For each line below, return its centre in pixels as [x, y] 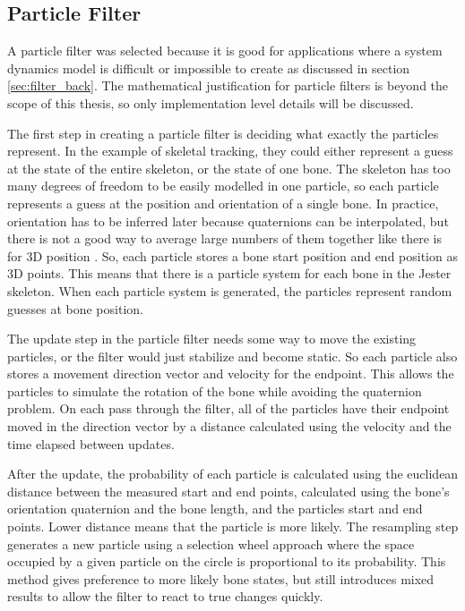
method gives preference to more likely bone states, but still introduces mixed [221, 578]
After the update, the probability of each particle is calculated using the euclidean [233, 474]
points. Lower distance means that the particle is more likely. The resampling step [233, 526]
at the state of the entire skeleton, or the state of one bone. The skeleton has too [229, 168]
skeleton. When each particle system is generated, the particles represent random [230, 290]
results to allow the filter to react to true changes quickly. [165, 596]
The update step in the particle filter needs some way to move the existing [212, 339]
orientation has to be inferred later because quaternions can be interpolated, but [228, 221]
